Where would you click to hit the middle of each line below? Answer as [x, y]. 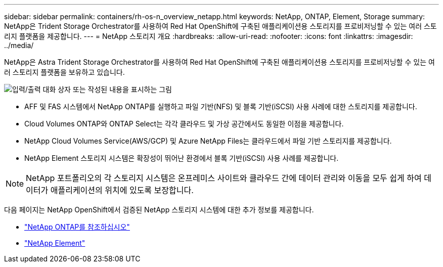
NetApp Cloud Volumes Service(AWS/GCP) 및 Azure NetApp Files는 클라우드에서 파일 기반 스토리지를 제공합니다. [208, 141]
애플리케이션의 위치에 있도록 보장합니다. [122, 190]
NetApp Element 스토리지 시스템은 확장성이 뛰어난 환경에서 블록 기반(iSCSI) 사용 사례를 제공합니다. [182, 158]
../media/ [19, 45]
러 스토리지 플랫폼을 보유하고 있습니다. [64, 72]
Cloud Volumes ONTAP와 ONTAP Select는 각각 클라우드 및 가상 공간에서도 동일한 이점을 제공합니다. [184, 124]
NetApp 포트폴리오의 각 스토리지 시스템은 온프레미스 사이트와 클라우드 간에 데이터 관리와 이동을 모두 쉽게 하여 [224, 178]
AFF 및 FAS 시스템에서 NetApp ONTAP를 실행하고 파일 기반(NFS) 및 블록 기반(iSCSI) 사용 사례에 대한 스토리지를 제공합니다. [221, 106]
